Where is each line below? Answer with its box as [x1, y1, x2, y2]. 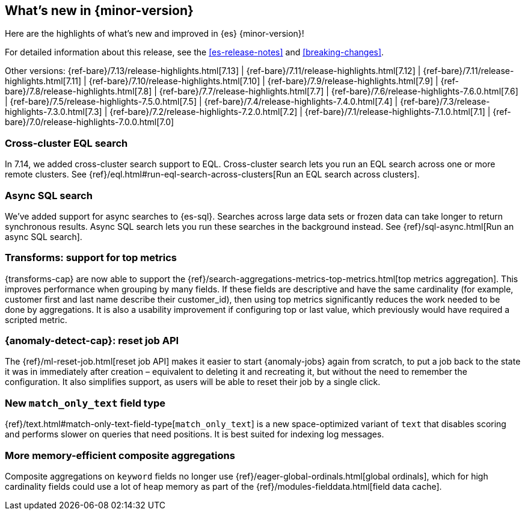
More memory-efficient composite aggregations [5, 449, 235, 461]
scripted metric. [5, 314, 67, 325]
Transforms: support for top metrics [5, 251, 177, 264]
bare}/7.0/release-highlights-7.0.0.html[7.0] [5, 117, 174, 128]
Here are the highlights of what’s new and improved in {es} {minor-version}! [5, 28, 304, 39]
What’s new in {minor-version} [5, 3, 194, 18]
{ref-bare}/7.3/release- [400, 96, 490, 107]
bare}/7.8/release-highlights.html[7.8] [5, 86, 152, 97]
